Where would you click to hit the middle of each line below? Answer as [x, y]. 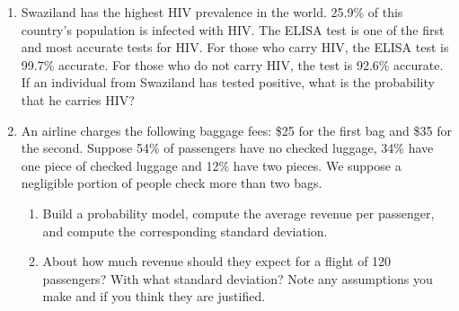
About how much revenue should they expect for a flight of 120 [217, 261]
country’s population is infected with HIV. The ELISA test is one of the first [233, 29]
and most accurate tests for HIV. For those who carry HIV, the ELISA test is [235, 47]
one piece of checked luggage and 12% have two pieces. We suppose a [211, 165]
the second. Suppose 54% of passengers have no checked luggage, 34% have [227, 148]
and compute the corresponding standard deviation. [185, 231]
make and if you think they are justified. [154, 296]
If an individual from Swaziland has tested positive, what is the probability [228, 82]
